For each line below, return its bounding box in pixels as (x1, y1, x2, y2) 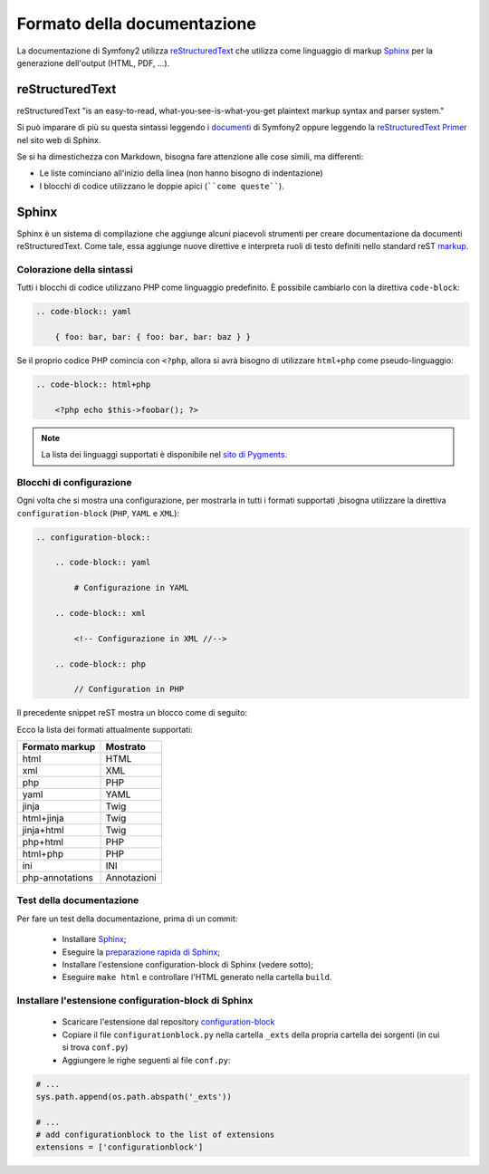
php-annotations (22, 871, 94, 884)
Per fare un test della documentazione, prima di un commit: (16, 913, 238, 924)
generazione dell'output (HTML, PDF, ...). (16, 57, 170, 68)
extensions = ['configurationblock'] (35, 1142, 204, 1152)
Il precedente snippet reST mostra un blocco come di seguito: (16, 707, 248, 718)
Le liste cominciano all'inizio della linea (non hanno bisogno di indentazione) (39, 168, 323, 178)
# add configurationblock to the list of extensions (35, 1130, 275, 1140)
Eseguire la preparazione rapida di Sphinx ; (62, 947, 221, 957)
